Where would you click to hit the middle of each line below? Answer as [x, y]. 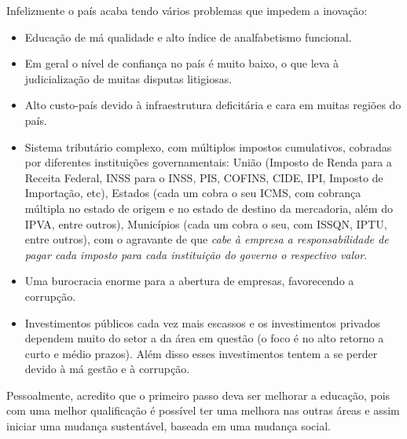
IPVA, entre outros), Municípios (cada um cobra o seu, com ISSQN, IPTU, [206, 223]
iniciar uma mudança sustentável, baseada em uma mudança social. [169, 426]
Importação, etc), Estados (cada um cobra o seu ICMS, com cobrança [193, 193]
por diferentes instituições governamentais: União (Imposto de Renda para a [208, 162]
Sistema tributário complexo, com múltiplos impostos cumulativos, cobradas [208, 146]
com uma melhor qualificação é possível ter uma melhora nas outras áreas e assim [203, 410]
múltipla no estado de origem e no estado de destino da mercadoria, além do [209, 208]
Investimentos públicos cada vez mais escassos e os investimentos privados [202, 322]
